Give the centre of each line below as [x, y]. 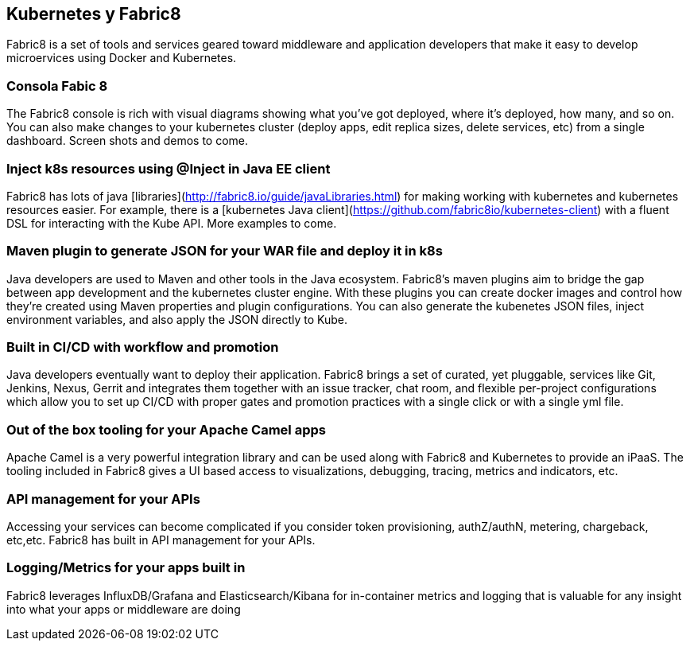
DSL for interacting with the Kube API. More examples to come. [172, 223]
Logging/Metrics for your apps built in [126, 568]
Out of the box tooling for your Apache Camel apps [166, 429]
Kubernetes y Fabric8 [94, 14]
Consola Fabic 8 [57, 86]
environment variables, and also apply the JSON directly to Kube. [177, 319]
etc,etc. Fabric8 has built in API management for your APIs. [161, 540]
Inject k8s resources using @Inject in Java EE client [169, 168]
